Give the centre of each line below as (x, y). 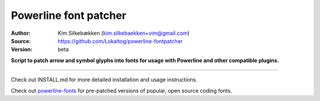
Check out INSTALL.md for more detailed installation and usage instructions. (104, 80)
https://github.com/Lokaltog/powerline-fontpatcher (120, 41)
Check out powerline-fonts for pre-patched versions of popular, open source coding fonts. (121, 90)
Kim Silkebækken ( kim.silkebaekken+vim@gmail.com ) (124, 33)
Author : (21, 33)
